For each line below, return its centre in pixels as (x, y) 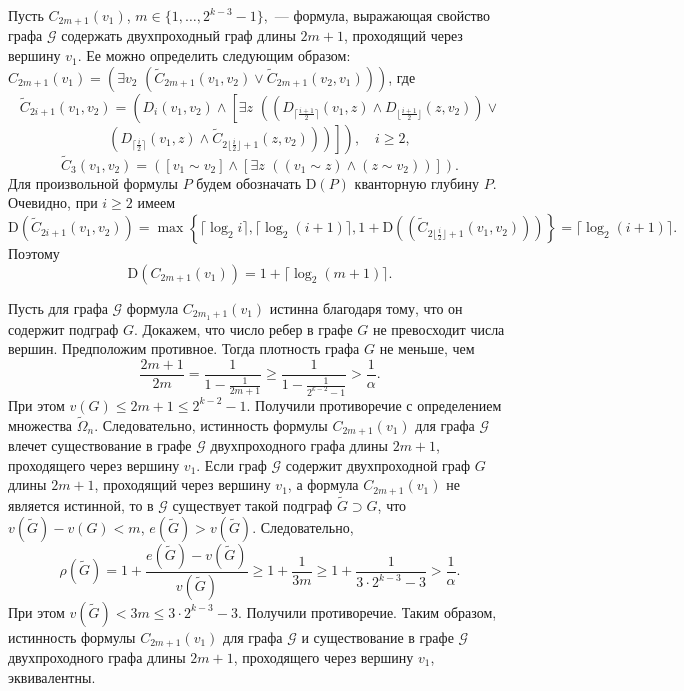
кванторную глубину (417, 182)
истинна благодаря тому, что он (366, 307)
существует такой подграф (252, 505)
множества (40, 424)
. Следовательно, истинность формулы (211, 424)
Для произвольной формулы (93, 182)
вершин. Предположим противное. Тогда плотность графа (184, 348)
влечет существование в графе (100, 445)
